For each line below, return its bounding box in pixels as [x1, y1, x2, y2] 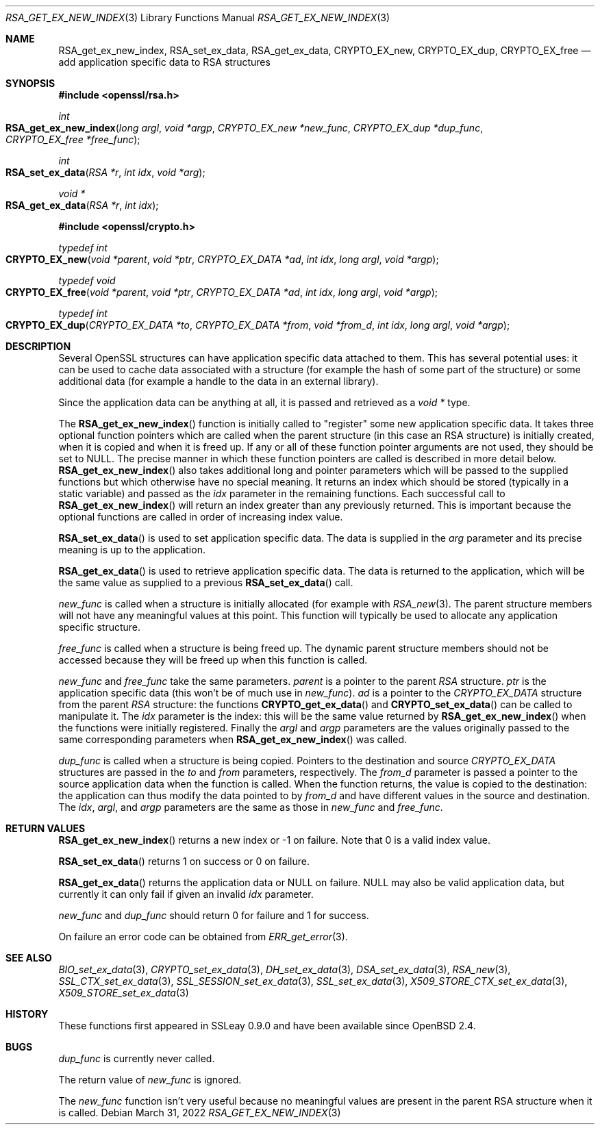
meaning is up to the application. [58, 544, 205, 555]
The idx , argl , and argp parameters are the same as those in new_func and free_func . [58, 801, 443, 813]
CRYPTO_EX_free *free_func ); [5, 134, 140, 145]
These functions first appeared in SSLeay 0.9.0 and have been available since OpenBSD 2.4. [58, 1020, 476, 1031]
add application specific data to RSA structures [58, 56, 271, 68]
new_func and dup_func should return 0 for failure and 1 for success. [58, 909, 369, 921]
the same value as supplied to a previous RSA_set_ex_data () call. [58, 577, 353, 588]
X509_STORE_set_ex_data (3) [58, 987, 189, 999]
